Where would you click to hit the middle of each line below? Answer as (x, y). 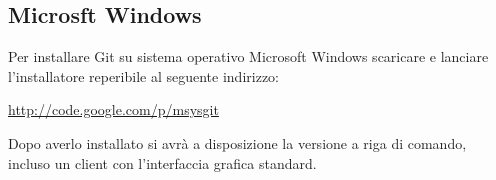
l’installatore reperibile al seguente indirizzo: (143, 75)
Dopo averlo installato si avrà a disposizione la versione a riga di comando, (237, 142)
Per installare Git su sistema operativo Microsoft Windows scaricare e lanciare (248, 56)
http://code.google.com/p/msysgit (113, 109)
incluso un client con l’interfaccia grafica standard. (162, 162)
